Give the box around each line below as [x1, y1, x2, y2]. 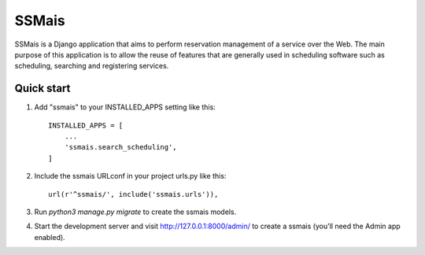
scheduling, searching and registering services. [14, 61, 169, 71]
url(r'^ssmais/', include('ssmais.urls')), [48, 190, 219, 198]
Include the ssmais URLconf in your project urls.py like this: [34, 172, 227, 181]
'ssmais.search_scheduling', [64, 142, 177, 152]
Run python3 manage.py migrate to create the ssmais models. [34, 207, 237, 216]
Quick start [14, 82, 71, 95]
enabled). [34, 232, 66, 242]
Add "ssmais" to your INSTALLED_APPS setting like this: [34, 102, 216, 112]
